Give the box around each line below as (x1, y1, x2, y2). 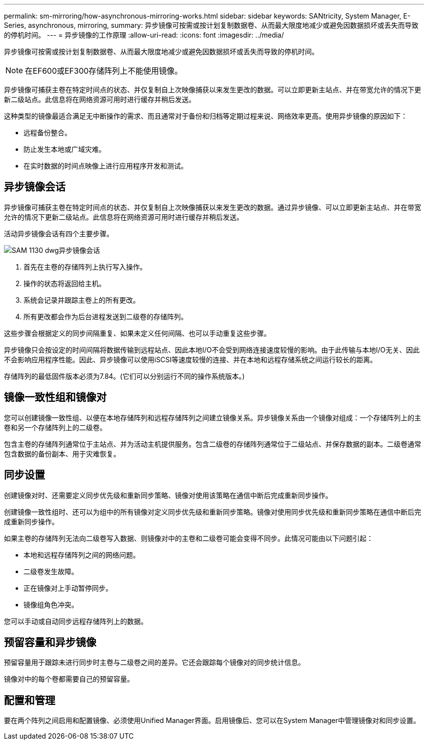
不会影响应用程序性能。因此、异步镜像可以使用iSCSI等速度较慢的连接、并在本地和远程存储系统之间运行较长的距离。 (4, 355, 377, 364)
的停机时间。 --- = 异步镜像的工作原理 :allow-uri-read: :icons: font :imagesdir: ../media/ (4, 31, 284, 39)
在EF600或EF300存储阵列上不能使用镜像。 (25, 66, 183, 76)
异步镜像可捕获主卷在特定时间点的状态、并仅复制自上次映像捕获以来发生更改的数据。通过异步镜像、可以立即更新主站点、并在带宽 (4, 203, 421, 211)
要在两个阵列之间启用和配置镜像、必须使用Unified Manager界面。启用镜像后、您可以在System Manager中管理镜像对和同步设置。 (4, 716, 420, 725)
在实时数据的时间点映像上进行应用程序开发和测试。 (23, 162, 188, 170)
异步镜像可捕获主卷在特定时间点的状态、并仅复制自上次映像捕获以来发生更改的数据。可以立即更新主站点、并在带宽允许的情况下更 (4, 85, 421, 94)
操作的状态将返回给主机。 (23, 279, 106, 288)
